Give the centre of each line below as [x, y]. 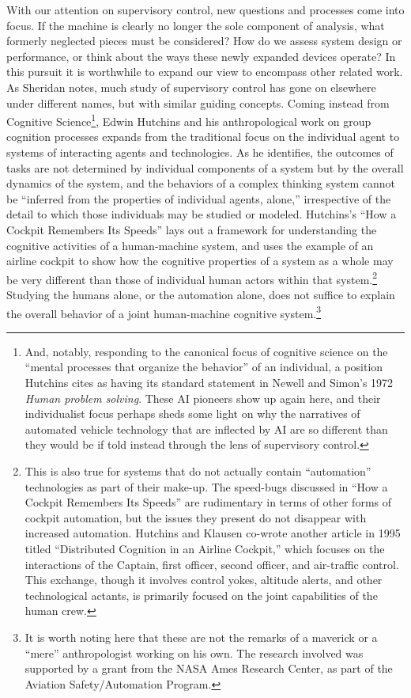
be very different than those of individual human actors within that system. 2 [192, 278]
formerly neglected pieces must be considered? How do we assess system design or [204, 41]
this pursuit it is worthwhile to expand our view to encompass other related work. [205, 72]
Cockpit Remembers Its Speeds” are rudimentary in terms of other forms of [208, 502]
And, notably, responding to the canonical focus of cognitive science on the [206, 351]
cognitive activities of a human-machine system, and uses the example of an [190, 245]
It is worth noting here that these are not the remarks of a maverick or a [201, 637]
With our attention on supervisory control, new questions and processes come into [205, 9]
